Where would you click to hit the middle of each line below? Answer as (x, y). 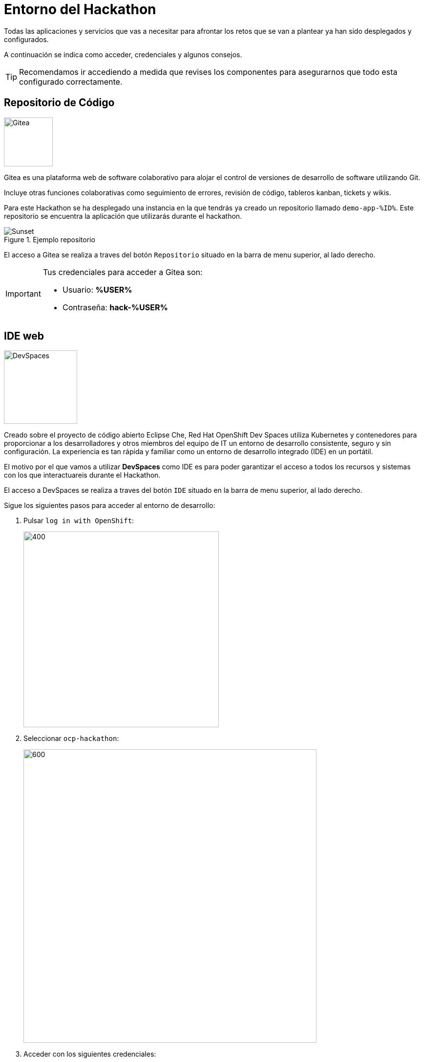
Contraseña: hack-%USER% (115, 307)
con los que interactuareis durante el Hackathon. (82, 475)
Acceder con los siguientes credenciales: (90, 1054)
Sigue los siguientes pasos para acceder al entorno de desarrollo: (110, 506)
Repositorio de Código (59, 103)
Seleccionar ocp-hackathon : (71, 739)
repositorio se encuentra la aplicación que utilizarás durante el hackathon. (123, 216)
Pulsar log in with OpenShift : (79, 521)
